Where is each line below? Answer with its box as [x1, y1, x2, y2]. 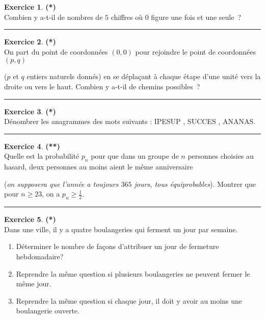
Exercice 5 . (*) [4, 214, 56, 225]
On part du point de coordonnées [4, 46, 108, 57]
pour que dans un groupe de [91, 151, 179, 161]
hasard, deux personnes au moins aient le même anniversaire [4, 161, 193, 172]
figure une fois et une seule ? [151, 11, 242, 22]
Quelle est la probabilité [4, 151, 79, 161]
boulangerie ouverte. [16, 305, 79, 316]
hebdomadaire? [16, 251, 64, 261]
